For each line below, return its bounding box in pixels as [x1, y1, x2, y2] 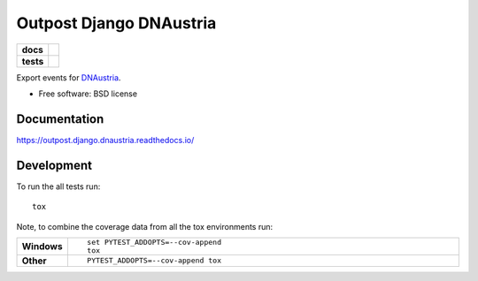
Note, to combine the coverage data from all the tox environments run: [16, 221, 274, 232]
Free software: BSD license [38, 88, 137, 99]
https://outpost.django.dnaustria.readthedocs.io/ [16, 134, 195, 145]
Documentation [16, 111, 104, 126]
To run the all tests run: [16, 181, 101, 192]
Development [16, 157, 93, 172]
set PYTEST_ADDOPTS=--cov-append [87, 237, 221, 247]
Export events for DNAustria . [16, 72, 121, 83]
